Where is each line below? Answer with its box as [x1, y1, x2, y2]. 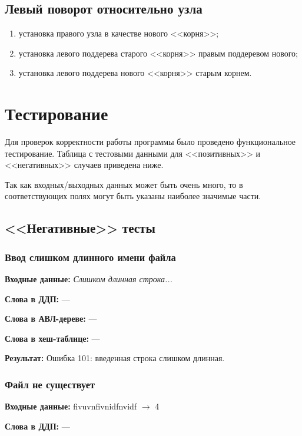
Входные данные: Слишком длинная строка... [5, 273, 172, 285]
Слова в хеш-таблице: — [5, 332, 100, 344]
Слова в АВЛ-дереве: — [5, 312, 97, 325]
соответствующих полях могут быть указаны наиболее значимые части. [5, 190, 261, 202]
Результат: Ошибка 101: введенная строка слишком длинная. [5, 352, 225, 364]
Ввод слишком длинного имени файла [5, 249, 176, 264]
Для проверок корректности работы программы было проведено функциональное [5, 136, 296, 148]
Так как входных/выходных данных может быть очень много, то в [5, 178, 243, 190]
